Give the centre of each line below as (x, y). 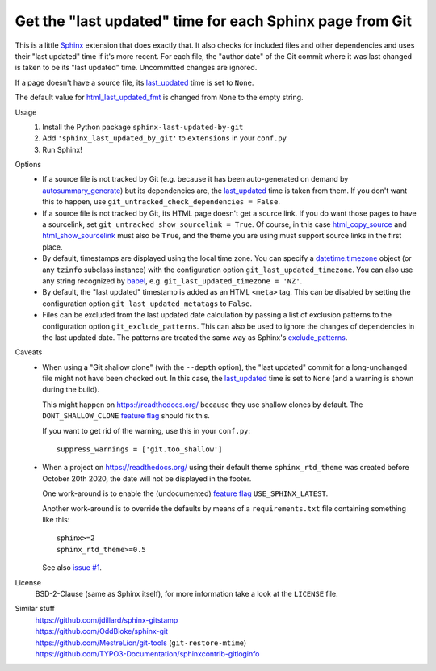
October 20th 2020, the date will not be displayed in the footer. (147, 478)
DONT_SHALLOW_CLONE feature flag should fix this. (126, 416)
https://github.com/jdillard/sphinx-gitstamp (107, 620)
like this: (56, 520)
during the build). (71, 390)
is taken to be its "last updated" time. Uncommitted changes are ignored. (136, 68)
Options (28, 165)
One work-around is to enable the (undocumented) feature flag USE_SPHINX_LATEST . (185, 493)
